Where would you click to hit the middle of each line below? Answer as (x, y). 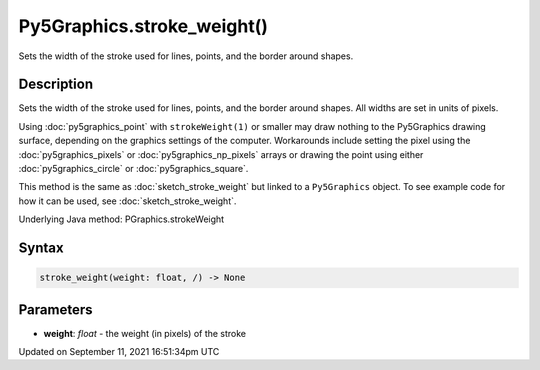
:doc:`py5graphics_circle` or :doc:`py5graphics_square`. (133, 169)
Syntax (41, 248)
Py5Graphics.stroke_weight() (143, 26)
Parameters (55, 309)
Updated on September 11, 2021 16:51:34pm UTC (119, 352)
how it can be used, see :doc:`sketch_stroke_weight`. (127, 201)
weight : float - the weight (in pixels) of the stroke (145, 333)
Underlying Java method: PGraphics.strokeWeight (121, 219)
